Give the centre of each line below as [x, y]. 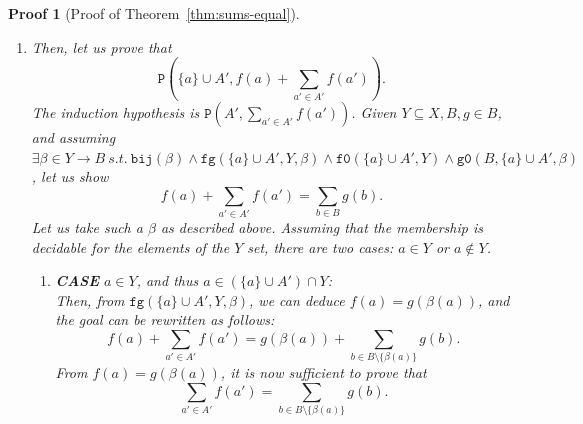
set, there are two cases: [320, 246]
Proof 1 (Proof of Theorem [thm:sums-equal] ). [154, 13]
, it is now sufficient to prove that [323, 372]
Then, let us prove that [101, 46]
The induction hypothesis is [115, 111]
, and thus [167, 280]
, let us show [70, 176]
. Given [374, 111]
